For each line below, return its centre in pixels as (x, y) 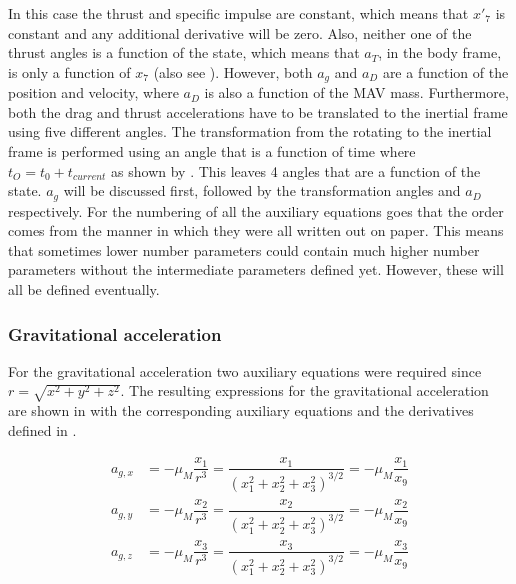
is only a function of (69, 71)
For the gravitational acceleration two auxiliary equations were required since (245, 370)
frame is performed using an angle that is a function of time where (212, 151)
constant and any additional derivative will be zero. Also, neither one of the (240, 32)
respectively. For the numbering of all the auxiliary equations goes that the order (256, 210)
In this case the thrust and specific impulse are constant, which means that (238, 13)
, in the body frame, (440, 52)
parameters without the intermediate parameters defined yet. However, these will (256, 269)
